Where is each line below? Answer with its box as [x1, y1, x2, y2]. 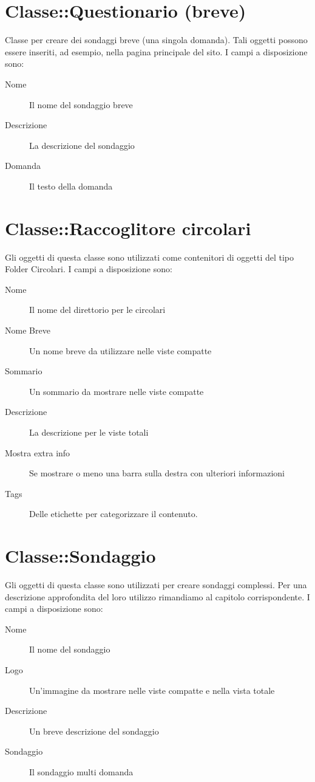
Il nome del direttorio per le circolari [29, 303, 166, 316]
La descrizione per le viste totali [29, 425, 149, 438]
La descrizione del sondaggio [29, 139, 135, 151]
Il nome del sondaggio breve [29, 98, 133, 111]
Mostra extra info [5, 446, 70, 459]
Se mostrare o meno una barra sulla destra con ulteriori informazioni [29, 467, 285, 479]
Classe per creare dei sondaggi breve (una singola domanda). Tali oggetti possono [5, 33, 308, 46]
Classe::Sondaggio [5, 543, 156, 568]
